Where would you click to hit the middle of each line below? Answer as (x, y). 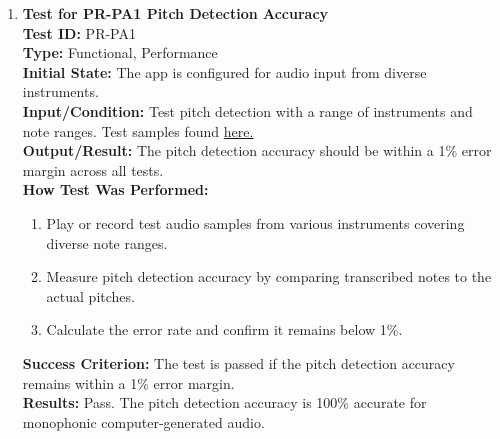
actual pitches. (90, 295)
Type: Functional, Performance (120, 52)
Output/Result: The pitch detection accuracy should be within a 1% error (257, 150)
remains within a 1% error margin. (128, 382)
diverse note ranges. (107, 242)
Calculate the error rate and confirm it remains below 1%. (224, 329)
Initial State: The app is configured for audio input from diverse (224, 71)
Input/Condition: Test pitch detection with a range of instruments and (247, 110)
